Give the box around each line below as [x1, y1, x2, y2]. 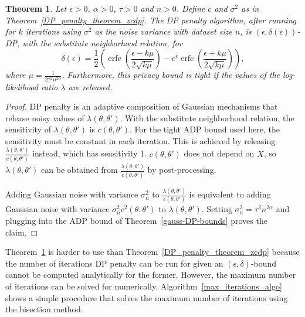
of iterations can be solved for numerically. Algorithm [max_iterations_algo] [5, 279, 282, 292]
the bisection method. [5, 303, 83, 315]
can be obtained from [41, 163, 118, 176]
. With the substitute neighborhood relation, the [120, 111, 294, 124]
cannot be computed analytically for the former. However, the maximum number [5, 268, 296, 281]
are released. [68, 80, 113, 93]
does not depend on [184, 147, 255, 159]
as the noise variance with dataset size [94, 25, 232, 38]
